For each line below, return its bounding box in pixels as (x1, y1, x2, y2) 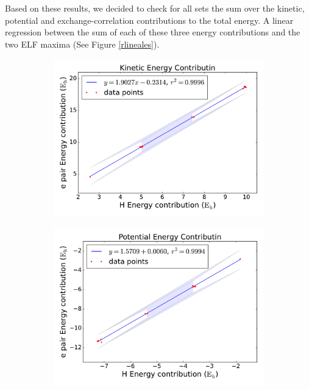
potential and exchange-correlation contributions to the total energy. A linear (5, 13, 294, 26)
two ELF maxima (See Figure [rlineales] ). (5, 37, 160, 50)
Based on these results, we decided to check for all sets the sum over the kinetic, (5, 2, 305, 14)
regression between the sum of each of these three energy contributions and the (5, 26, 300, 38)
